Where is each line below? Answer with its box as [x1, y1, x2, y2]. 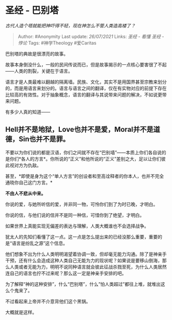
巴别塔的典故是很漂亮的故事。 [5, 51, 68, 57]
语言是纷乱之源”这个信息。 [12, 240, 68, 246]
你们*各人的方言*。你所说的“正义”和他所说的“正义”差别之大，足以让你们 [9, 155, 161, 162]
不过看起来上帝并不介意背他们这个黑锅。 [5, 298, 91, 304]
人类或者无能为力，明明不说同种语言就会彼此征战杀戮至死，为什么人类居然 [9, 264, 167, 270]
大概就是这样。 [5, 309, 37, 315]
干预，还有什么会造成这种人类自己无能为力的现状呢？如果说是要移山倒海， [5, 257, 162, 263]
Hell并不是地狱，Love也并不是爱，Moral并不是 [5, 125, 154, 134]
